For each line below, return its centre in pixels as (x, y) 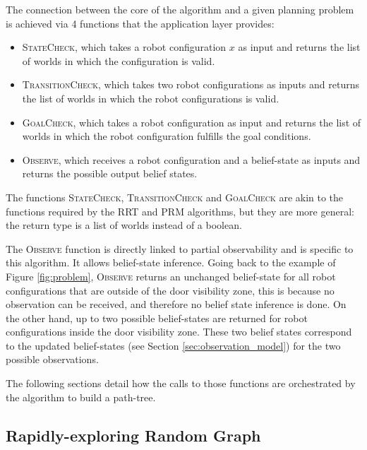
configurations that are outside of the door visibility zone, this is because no (170, 290)
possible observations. (52, 359)
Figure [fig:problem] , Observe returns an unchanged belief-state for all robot (171, 276)
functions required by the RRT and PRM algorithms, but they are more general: (180, 211)
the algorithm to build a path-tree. (81, 397)
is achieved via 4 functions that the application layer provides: (140, 23)
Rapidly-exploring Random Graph (133, 435)
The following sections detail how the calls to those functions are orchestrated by (181, 383)
